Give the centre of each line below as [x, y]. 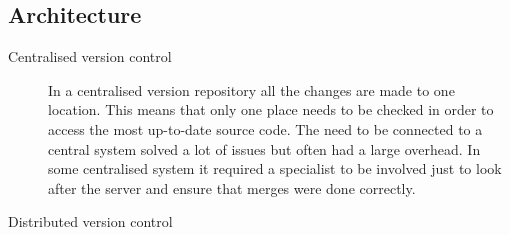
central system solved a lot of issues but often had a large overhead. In [264, 148]
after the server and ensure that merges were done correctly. [232, 187]
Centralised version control [90, 56]
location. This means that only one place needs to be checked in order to [271, 109]
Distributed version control [90, 221]
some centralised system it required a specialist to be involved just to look [275, 168]
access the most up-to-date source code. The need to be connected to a [265, 128]
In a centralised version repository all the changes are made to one [251, 89]
